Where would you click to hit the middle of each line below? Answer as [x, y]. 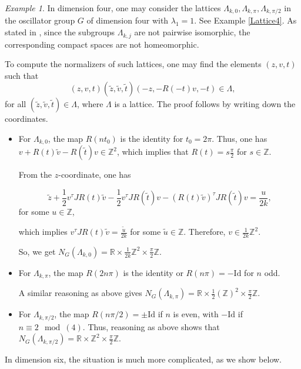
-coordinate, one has [95, 174]
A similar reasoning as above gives [80, 293]
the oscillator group [40, 20]
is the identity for [152, 138]
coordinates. [26, 119]
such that [22, 75]
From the [35, 174]
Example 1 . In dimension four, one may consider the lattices [113, 8]
